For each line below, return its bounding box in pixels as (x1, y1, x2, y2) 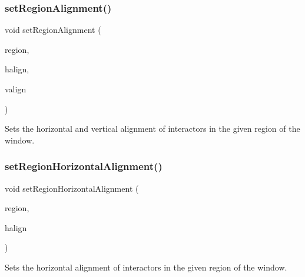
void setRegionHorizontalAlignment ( (5, 182, 139, 194)
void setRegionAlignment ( (5, 24, 101, 36)
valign (5, 83, 26, 95)
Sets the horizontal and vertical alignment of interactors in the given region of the (5, 122, 300, 135)
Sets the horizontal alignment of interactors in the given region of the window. (5, 261, 287, 273)
